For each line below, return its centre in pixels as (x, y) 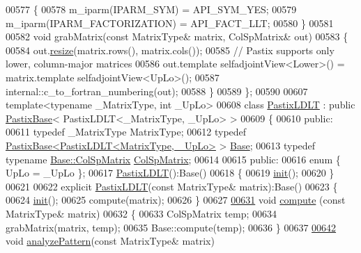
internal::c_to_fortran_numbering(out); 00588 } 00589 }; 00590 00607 (157, 91)
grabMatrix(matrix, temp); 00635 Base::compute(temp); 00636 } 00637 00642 (171, 227)
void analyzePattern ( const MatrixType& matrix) (110, 241)
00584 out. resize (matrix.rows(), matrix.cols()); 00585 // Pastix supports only (170, 50)
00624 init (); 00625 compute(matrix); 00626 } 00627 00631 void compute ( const (176, 200)
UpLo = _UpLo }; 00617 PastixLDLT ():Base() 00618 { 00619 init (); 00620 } (170, 173)
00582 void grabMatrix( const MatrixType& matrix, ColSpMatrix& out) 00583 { (177, 36)
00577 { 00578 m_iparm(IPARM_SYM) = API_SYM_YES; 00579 (151, 9)
